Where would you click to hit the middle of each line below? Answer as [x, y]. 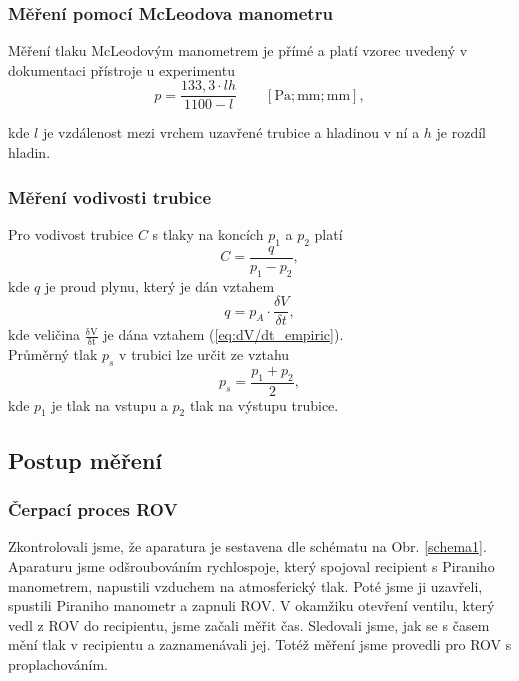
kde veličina [44, 334]
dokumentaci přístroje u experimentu [121, 69]
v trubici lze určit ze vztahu [204, 354]
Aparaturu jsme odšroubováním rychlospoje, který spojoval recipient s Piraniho [251, 566]
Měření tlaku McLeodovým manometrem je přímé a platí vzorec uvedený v [238, 50]
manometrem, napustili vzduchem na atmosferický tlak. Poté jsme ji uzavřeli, [245, 585]
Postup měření [85, 459]
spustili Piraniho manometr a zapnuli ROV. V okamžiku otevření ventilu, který [251, 605]
